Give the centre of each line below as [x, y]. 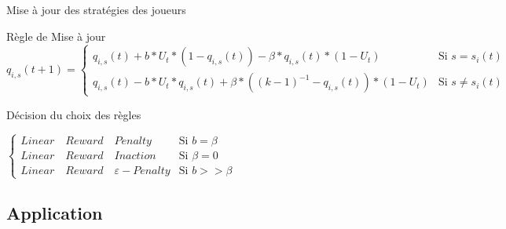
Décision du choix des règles [74, 114]
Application [55, 213]
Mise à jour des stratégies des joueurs [96, 9]
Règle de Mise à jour [56, 36]
